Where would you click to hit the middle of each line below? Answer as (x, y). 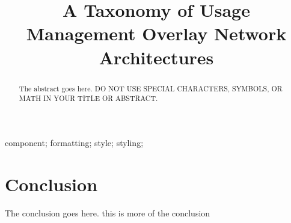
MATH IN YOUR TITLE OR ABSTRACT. (88, 98)
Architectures (156, 57)
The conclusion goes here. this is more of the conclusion (108, 212)
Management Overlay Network (156, 33)
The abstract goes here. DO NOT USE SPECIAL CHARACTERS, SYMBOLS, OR (151, 88)
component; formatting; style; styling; (74, 142)
